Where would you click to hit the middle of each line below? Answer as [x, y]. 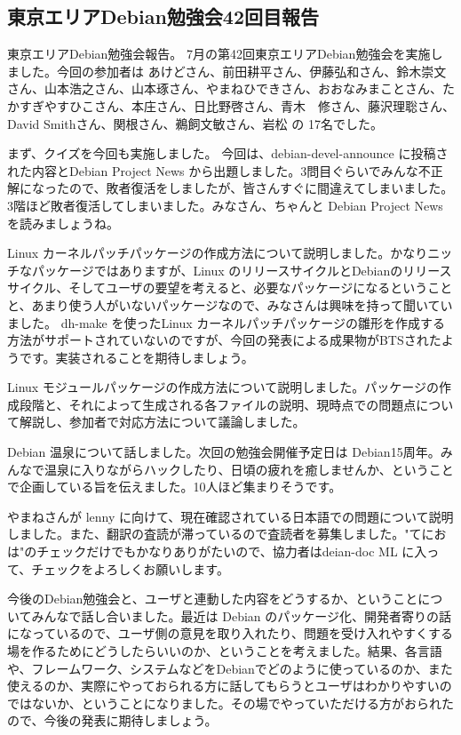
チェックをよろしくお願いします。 [130, 568]
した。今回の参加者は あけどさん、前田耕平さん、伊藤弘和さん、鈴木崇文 [233, 71]
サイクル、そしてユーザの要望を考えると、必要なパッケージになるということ [230, 288]
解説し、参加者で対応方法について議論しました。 [162, 422]
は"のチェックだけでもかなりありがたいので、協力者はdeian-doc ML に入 [217, 551]
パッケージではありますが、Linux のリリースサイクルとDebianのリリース [242, 270]
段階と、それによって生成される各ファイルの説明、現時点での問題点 [218, 404]
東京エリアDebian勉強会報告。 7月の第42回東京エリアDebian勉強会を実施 [219, 54]
